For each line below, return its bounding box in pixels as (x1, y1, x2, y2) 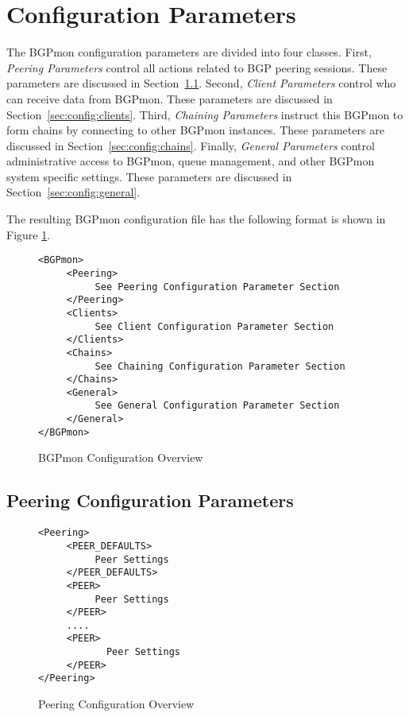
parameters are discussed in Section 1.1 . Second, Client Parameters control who (6, 75, 396, 91)
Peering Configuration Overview (38, 696, 195, 712)
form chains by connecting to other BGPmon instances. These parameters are (6, 122, 384, 138)
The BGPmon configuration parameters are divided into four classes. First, (6, 44, 372, 60)
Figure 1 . (6, 226, 51, 242)
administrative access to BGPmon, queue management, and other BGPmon (6, 153, 375, 169)
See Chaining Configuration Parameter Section (95, 360, 345, 372)
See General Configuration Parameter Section (95, 400, 340, 412)
